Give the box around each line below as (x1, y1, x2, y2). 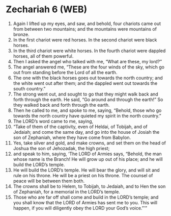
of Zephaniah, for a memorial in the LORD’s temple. (13, 188, 120, 195)
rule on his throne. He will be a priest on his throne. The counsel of (13, 172, 153, 178)
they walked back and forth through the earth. (13, 102, 110, 108)
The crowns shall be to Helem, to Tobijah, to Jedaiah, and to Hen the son (13, 183, 166, 189)
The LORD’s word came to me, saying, (13, 118, 94, 124)
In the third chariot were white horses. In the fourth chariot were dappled (13, 47, 166, 54)
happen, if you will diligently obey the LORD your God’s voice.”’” (13, 205, 147, 211)
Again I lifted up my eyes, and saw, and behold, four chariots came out (13, 20, 161, 27)
